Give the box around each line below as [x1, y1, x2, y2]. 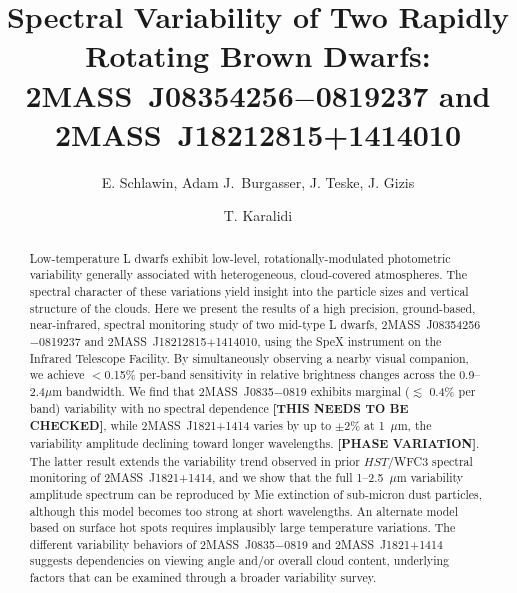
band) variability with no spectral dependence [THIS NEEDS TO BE [29, 399, 409, 417]
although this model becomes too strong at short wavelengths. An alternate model [29, 502, 458, 519]
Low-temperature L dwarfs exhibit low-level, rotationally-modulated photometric [29, 249, 451, 266]
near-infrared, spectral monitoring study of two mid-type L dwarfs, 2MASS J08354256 [29, 316, 481, 333]
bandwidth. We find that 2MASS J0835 [66, 382, 274, 399]
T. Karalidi [223, 205, 293, 226]
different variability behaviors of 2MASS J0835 [29, 535, 275, 552]
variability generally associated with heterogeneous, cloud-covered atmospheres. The [29, 266, 467, 283]
